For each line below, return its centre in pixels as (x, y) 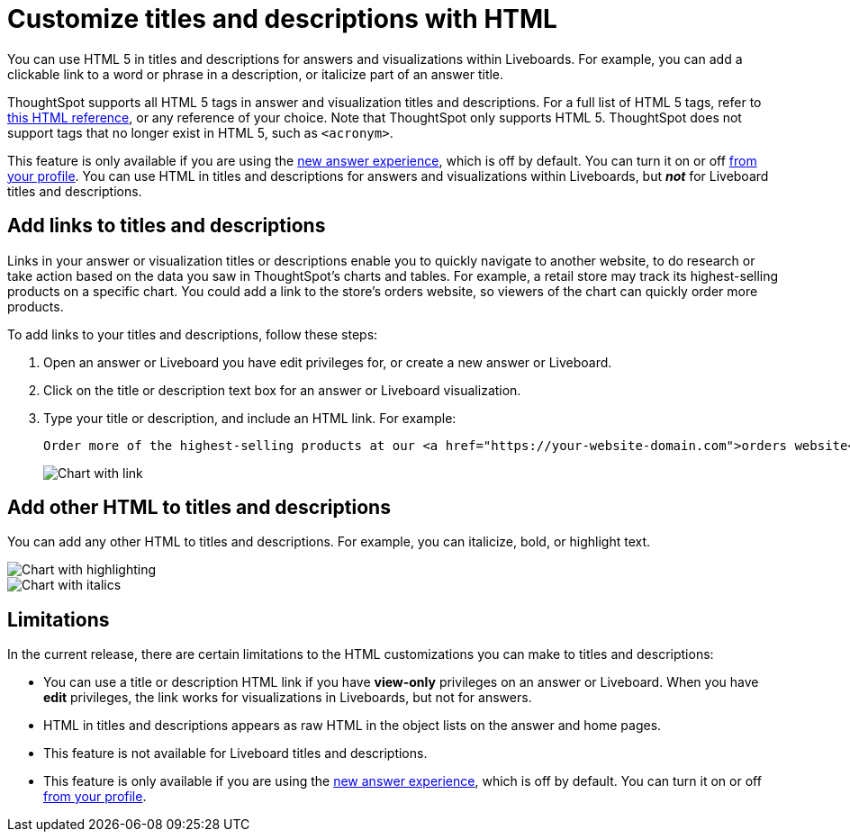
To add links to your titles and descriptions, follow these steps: (193, 334)
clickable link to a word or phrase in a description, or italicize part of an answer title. (256, 74)
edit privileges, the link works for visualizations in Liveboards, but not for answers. (288, 698)
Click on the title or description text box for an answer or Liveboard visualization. (282, 390)
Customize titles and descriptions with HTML (282, 19)
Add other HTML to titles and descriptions (199, 508)
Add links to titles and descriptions (167, 226)
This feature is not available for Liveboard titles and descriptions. (235, 753)
